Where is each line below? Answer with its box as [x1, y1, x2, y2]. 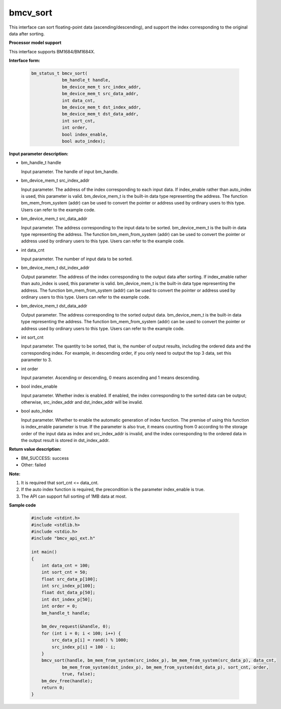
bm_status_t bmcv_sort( [31, 71, 88, 76]
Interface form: [9, 58, 41, 63]
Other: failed [21, 462, 46, 468]
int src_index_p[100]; [41, 583, 95, 589]
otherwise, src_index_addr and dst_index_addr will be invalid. [21, 399, 143, 405]
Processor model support [9, 40, 62, 46]
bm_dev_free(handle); [41, 678, 93, 683]
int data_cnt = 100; [41, 563, 91, 568]
